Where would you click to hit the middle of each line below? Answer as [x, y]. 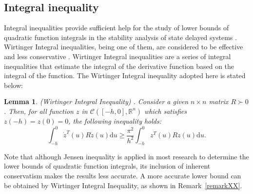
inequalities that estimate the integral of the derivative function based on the [119, 66]
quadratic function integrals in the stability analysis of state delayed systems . [120, 37]
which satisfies [166, 111]
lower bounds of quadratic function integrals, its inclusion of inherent [107, 166]
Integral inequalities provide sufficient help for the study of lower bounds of [117, 28]
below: [13, 85]
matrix [219, 101]
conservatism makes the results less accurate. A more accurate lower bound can [123, 176]
